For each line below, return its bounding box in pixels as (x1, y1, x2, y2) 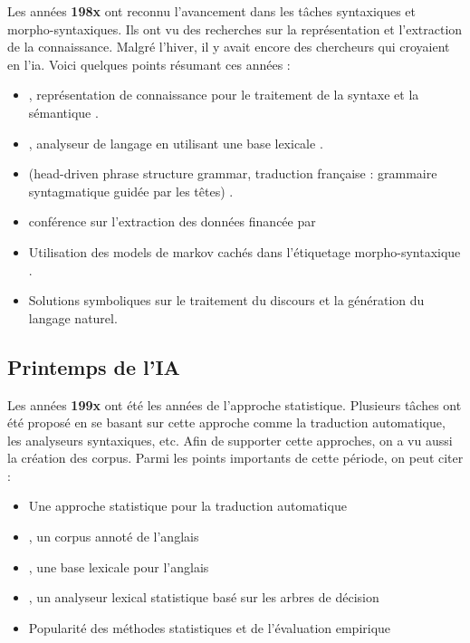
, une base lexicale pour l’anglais (28, 557, 209, 576)
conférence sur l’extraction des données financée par (28, 212, 316, 231)
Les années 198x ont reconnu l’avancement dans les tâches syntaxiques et (7, 2, 417, 20)
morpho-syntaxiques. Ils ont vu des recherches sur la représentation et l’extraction (7, 19, 463, 38)
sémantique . (28, 102, 99, 121)
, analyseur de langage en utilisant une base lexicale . (28, 133, 323, 152)
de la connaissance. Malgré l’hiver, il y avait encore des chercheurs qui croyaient (7, 37, 450, 56)
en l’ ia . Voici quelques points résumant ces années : (7, 54, 291, 73)
